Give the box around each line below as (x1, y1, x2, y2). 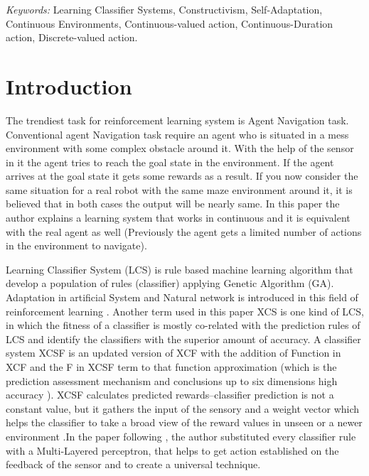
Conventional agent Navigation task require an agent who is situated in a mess (6, 126, 349, 141)
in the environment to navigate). (6, 238, 147, 253)
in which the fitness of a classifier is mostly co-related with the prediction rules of (6, 318, 360, 332)
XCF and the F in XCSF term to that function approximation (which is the (6, 359, 337, 374)
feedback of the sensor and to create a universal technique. (6, 457, 261, 472)
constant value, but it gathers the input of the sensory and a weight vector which (6, 401, 360, 416)
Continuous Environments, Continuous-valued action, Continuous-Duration (6, 16, 333, 31)
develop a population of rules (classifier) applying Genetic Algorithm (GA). (6, 276, 334, 291)
